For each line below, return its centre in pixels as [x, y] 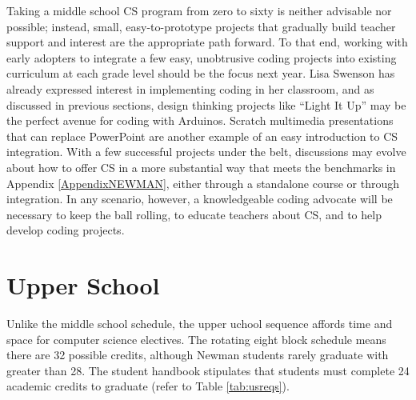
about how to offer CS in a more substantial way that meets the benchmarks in [201, 167]
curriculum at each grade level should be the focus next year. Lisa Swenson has [201, 73]
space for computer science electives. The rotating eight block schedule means [196, 339]
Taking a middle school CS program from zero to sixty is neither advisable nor [199, 10]
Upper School [83, 285]
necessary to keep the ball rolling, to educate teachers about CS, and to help [194, 214]
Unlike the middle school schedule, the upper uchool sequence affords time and [200, 324]
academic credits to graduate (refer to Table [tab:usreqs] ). [148, 386]
